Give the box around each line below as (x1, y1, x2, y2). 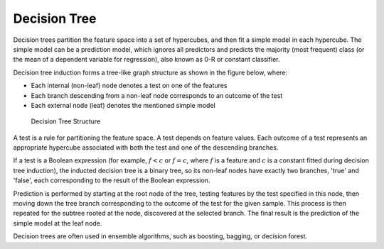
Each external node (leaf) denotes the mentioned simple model (31, 101, 216, 109)
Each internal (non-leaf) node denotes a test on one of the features (31, 82, 228, 90)
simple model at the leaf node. (13, 218, 102, 227)
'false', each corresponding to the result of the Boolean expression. (13, 176, 210, 184)
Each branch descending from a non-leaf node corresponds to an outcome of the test (31, 91, 283, 99)
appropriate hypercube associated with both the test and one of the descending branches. (13, 143, 279, 152)
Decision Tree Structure (31, 117, 101, 126)
